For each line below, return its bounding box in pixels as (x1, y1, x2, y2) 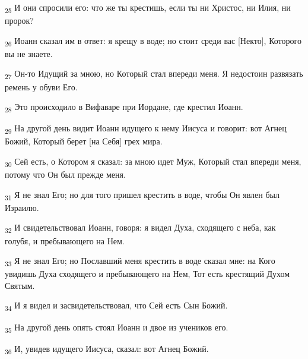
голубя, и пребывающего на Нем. (5, 234, 125, 247)
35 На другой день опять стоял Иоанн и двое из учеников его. (5, 320, 228, 335)
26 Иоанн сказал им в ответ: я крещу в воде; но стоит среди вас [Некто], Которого (5, 34, 301, 48)
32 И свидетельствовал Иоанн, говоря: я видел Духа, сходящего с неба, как (5, 221, 276, 235)
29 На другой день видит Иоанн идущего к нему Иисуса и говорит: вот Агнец (5, 122, 287, 136)
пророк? (5, 14, 34, 27)
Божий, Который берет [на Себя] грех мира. (5, 135, 163, 147)
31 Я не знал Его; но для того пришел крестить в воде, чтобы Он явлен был (5, 188, 280, 202)
